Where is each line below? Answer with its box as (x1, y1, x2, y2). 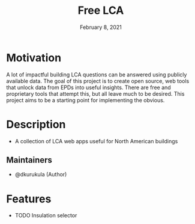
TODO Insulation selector (14, 212, 77, 219)
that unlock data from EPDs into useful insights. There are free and (6, 84, 171, 91)
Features (6, 192, 52, 205)
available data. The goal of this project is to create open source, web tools (6, 77, 190, 84)
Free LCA (77, 4, 124, 17)
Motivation (6, 51, 62, 64)
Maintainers (6, 155, 53, 166)
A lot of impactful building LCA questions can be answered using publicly (6, 70, 187, 78)
